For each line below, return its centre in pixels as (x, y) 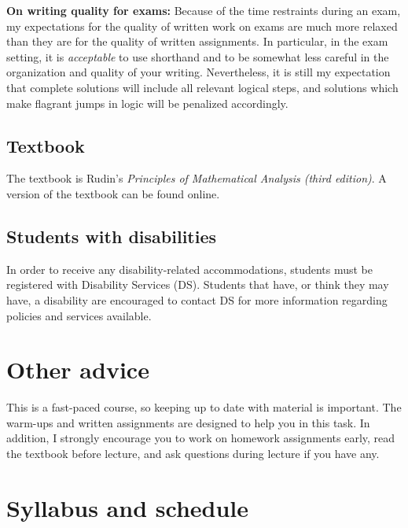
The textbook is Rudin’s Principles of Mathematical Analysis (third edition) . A (197, 178)
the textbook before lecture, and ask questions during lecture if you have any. (193, 454)
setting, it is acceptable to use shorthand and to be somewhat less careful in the (198, 56)
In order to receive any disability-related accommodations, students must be (190, 269)
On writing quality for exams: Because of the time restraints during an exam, (204, 10)
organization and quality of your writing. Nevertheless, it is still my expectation (198, 72)
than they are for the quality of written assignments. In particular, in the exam (197, 41)
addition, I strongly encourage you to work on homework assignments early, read (201, 438)
